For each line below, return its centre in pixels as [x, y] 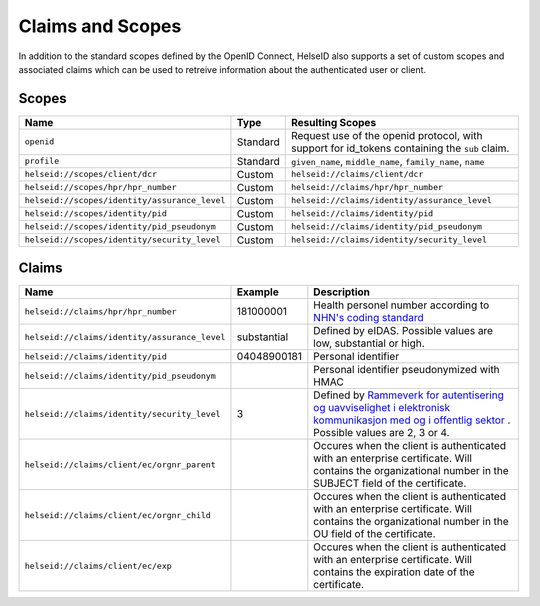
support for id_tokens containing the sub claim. [400, 148]
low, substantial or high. [369, 343]
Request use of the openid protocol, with [386, 135]
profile [42, 161]
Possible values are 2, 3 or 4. [381, 433]
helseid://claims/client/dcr [357, 174]
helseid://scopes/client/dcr [91, 174]
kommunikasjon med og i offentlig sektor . [412, 420]
